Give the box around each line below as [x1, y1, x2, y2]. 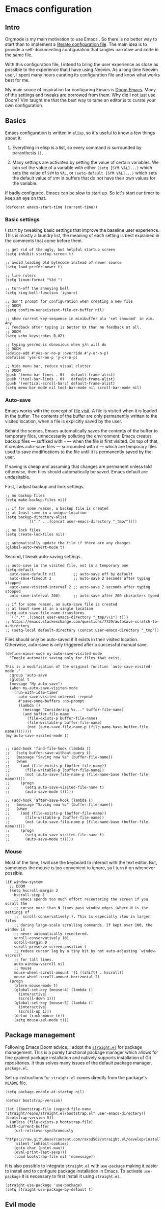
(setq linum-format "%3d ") [5, 278, 63, 283]
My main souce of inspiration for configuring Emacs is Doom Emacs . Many [5, 87, 156, 92]
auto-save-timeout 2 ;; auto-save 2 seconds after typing [9, 576, 151, 581]
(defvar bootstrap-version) [5, 1098, 63, 1103]
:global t [9, 677, 29, 682]
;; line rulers [5, 273, 36, 278]
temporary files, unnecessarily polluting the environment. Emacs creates [5, 433, 152, 439]
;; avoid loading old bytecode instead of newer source [5, 260, 122, 265]
